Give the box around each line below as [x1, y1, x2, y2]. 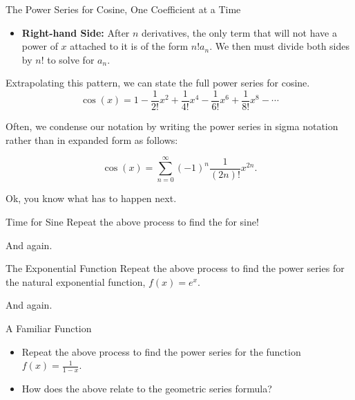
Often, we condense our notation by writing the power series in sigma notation [6, 119, 338, 134]
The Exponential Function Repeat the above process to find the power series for [6, 261, 345, 275]
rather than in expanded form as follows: [6, 132, 178, 147]
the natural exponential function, [6, 274, 146, 289]
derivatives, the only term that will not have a [142, 25, 337, 39]
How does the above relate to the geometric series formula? [21, 381, 272, 395]
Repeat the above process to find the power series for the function [21, 344, 301, 358]
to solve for [47, 52, 95, 66]
